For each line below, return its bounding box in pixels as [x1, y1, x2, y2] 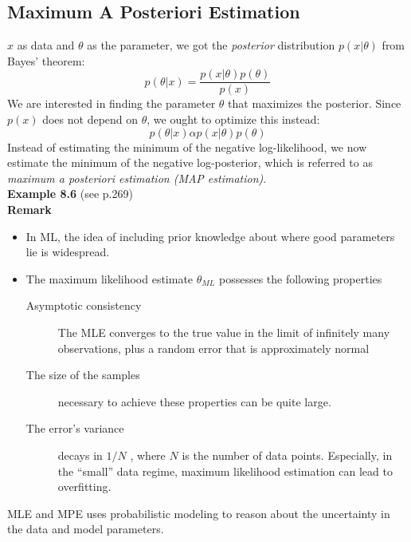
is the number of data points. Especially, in [182, 446, 393, 463]
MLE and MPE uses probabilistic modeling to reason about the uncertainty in [7, 504, 390, 521]
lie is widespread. [25, 243, 110, 260]
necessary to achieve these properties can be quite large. [57, 393, 331, 409]
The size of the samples [25, 366, 140, 383]
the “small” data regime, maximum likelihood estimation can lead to [57, 462, 393, 479]
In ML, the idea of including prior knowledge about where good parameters [25, 227, 395, 244]
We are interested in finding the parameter [7, 95, 216, 112]
